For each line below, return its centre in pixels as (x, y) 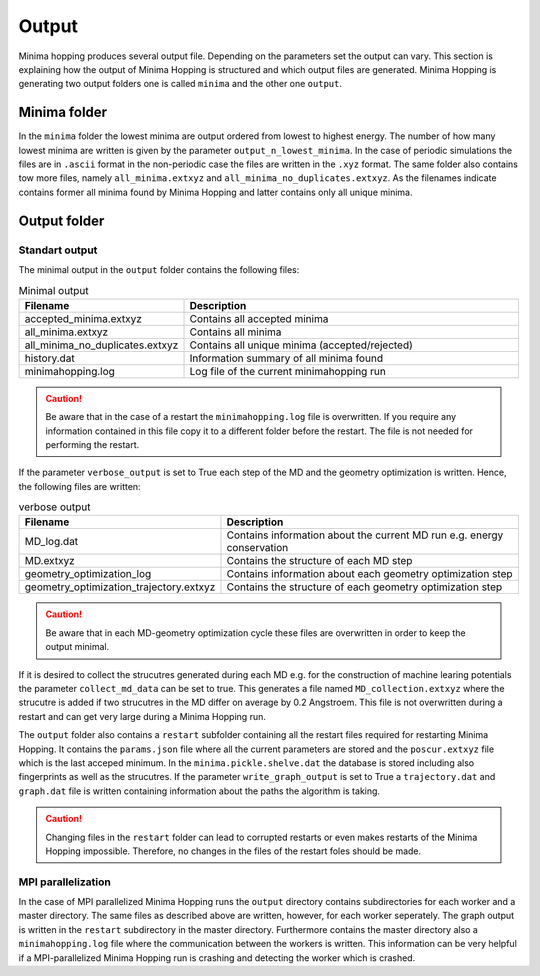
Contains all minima (235, 332)
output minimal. (77, 647)
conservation (257, 548)
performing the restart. (92, 444)
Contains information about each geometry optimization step (370, 574)
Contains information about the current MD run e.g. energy (365, 535)
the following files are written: (79, 486)
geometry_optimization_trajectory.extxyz (120, 587)
